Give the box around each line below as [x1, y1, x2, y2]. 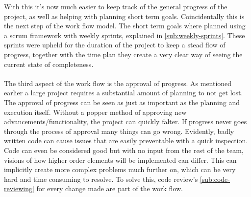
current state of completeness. [4, 59, 94, 69]
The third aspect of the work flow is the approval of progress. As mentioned [4, 78, 232, 88]
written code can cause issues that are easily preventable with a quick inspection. [4, 135, 248, 146]
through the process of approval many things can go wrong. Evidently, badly [4, 126, 234, 136]
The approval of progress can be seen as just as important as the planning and [4, 97, 240, 107]
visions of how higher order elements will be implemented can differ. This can [4, 154, 237, 165]
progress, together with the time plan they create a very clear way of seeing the [4, 49, 243, 59]
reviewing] [4, 183, 34, 194]
